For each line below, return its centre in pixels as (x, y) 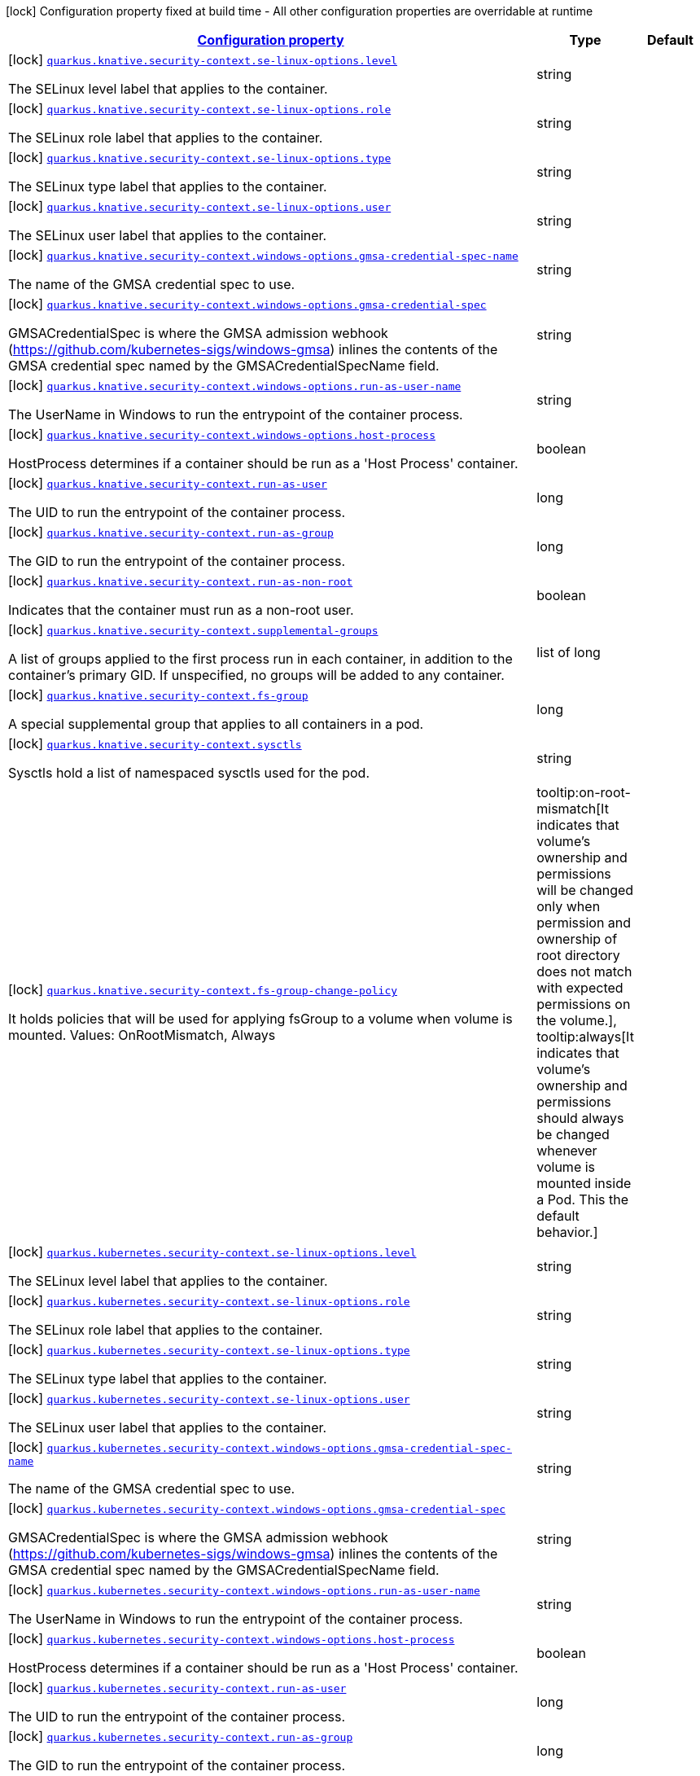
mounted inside (584, 1183)
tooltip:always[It (585, 1037)
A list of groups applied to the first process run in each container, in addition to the (260, 659)
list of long (569, 652)
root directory (578, 955)
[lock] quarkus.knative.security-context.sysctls (155, 743)
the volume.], (577, 1020)
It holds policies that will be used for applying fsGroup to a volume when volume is (260, 1019)
